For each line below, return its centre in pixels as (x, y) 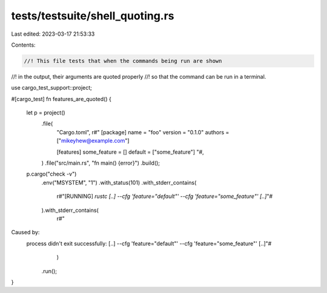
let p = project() (46, 113)
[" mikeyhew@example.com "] (93, 141)
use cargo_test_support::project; (51, 88)
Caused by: (25, 232)
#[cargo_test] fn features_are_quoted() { (61, 99)
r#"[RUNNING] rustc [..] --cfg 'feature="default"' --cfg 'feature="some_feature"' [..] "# (165, 196)
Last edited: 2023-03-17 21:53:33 (53, 34)
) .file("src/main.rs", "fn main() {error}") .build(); (101, 163)
